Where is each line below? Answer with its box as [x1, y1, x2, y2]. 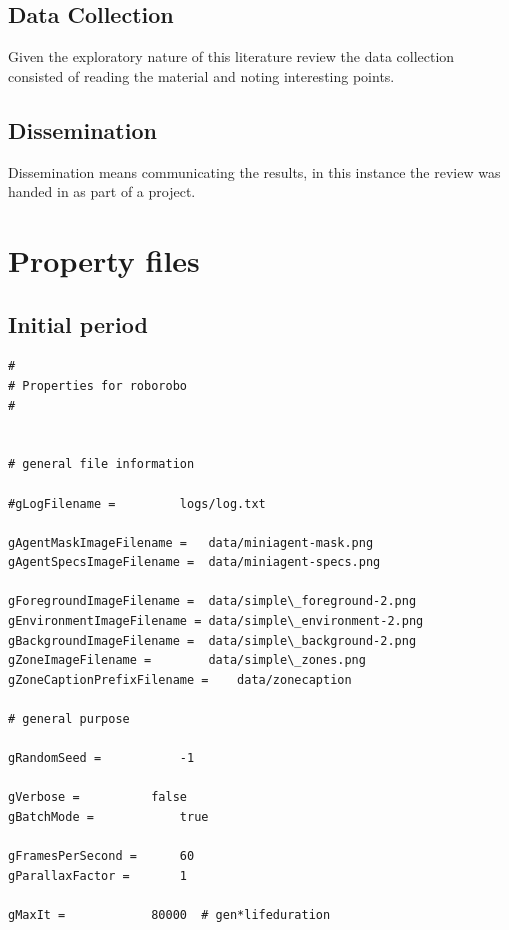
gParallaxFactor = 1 [8, 868, 187, 883]
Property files [8, 239, 200, 280]
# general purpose [8, 712, 130, 727]
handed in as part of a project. [8, 181, 196, 202]
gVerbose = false [8, 790, 187, 805]
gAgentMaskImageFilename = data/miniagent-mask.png [8, 535, 374, 550]
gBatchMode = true [8, 810, 209, 825]
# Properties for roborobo [8, 378, 187, 393]
